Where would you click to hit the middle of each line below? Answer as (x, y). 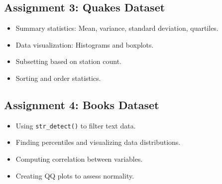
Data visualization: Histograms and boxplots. (85, 44)
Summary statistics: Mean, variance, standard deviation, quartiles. (117, 28)
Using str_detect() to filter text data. (76, 125)
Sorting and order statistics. (58, 78)
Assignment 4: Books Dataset (82, 104)
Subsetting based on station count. (68, 61)
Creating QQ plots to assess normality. (75, 175)
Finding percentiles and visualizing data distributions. (98, 142)
